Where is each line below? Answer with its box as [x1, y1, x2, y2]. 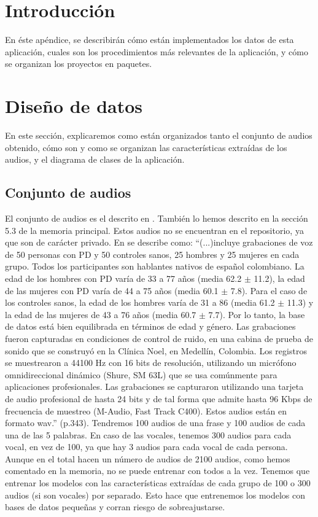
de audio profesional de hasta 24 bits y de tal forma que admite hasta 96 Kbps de [5, 392, 312, 405]
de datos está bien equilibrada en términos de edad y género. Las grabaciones [5, 320, 296, 333]
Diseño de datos [5, 93, 143, 119]
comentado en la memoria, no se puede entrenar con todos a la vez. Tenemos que [5, 464, 310, 477]
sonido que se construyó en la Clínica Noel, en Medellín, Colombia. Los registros [5, 344, 307, 357]
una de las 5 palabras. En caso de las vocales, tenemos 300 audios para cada [5, 428, 292, 441]
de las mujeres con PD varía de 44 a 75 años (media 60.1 [5, 284, 219, 297]
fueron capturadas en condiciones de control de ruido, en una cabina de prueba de [5, 332, 314, 344]
